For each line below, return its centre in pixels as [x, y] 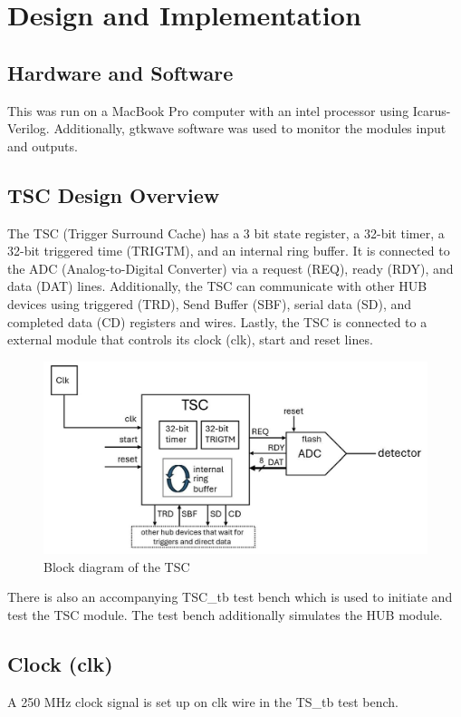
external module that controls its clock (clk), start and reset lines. [190, 339]
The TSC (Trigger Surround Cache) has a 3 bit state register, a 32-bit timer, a [226, 233]
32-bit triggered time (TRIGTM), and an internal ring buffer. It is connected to [229, 251]
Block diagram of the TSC [117, 566]
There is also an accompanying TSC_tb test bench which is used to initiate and [230, 597]
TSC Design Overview [114, 194]
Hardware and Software [120, 72]
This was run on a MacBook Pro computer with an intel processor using [208, 110]
